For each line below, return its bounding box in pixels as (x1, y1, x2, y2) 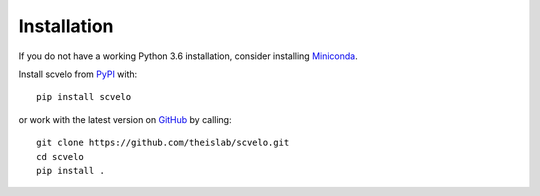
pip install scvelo (36, 91, 132, 103)
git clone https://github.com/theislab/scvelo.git (36, 137, 290, 149)
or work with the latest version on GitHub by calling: (18, 113, 232, 125)
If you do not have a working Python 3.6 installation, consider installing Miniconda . (18, 50, 359, 62)
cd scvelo (36, 151, 84, 162)
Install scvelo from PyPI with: (18, 68, 138, 80)
